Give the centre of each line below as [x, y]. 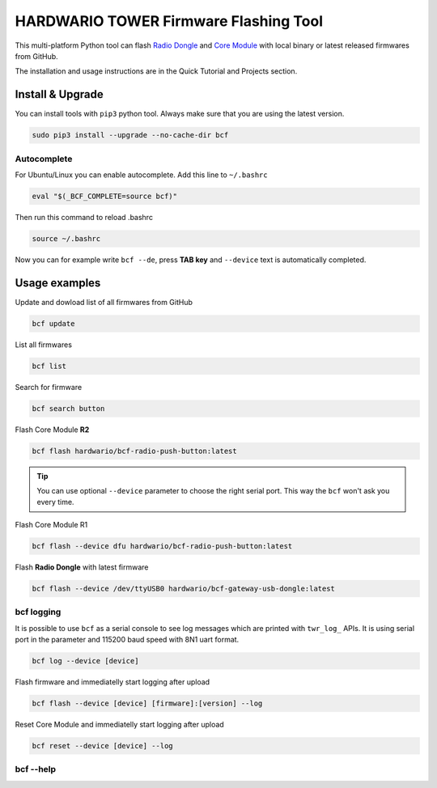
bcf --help [36, 769]
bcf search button [68, 408]
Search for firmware [49, 387]
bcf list [49, 366]
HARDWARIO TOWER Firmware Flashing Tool [169, 21]
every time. [55, 502]
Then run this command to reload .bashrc [84, 217]
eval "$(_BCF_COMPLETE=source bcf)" [105, 196]
